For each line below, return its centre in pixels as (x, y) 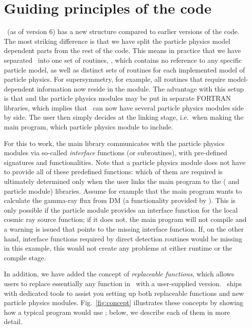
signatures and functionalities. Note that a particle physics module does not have (125, 162)
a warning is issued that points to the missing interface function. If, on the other (124, 229)
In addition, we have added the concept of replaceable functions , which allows (119, 274)
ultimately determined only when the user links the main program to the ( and (122, 181)
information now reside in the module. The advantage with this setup (140, 88)
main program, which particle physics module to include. (89, 127)
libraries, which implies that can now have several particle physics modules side (124, 107)
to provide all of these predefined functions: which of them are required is (113, 172)
